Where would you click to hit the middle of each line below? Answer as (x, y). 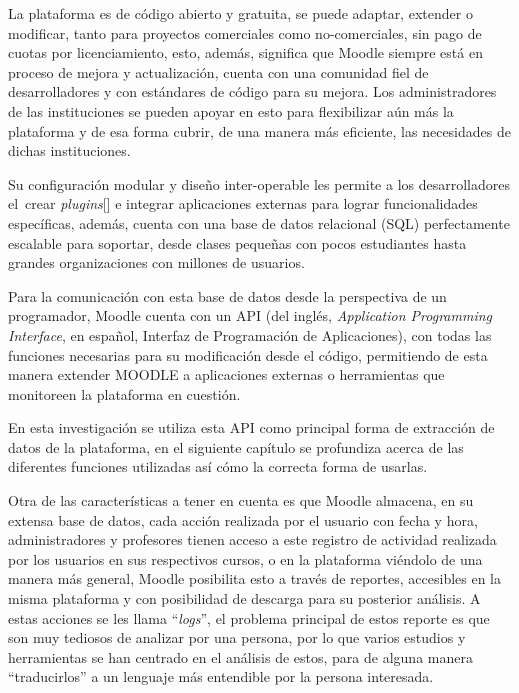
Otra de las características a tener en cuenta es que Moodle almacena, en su (241, 500)
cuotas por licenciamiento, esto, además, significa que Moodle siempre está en (245, 52)
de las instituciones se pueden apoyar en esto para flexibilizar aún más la (231, 110)
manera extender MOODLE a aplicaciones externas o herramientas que (226, 374)
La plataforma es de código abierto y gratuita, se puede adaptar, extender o (240, 13)
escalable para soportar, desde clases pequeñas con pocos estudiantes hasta (237, 242)
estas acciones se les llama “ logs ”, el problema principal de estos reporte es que (249, 617)
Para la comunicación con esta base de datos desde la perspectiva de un (227, 295)
